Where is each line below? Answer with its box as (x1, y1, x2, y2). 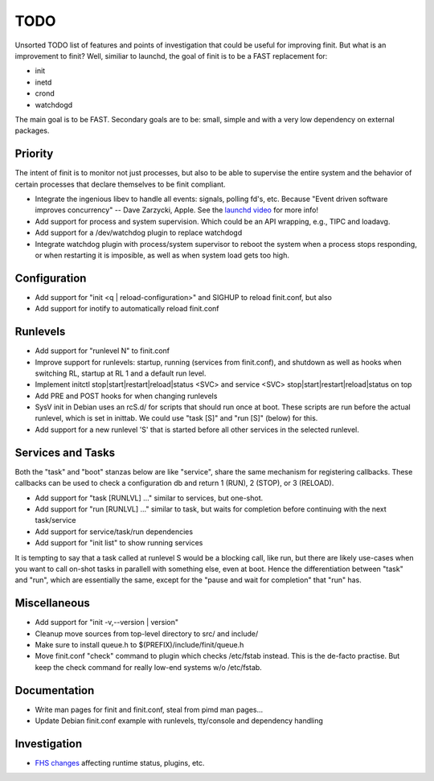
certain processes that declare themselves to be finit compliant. (14, 179, 226, 189)
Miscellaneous (14, 596, 90, 610)
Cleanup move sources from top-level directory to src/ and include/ (35, 628, 259, 639)
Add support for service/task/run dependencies (35, 527, 193, 536)
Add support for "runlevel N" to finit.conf (35, 346, 170, 356)
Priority (14, 147, 54, 161)
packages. (14, 125, 50, 136)
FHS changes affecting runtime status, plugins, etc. (35, 758, 205, 767)
